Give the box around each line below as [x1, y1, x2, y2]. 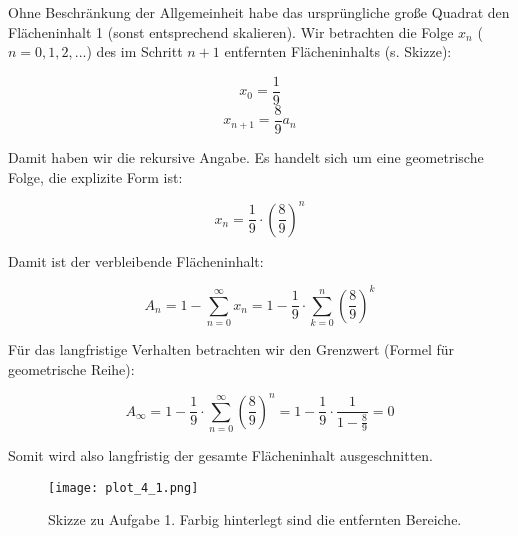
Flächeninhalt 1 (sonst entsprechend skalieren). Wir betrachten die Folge [8, 21, 454, 42]
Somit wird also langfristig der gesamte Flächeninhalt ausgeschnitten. [8, 445, 433, 466]
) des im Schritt [86, 41, 183, 62]
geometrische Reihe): [8, 358, 135, 379]
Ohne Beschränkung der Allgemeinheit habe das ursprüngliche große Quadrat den [8, 2, 510, 22]
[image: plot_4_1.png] [48, 480, 199, 495]
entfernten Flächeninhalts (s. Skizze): [224, 41, 452, 62]
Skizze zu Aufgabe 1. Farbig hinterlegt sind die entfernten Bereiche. [48, 509, 462, 530]
